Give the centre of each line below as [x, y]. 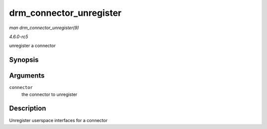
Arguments [27, 76]
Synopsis [24, 60]
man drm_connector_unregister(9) [44, 28]
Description [28, 108]
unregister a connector [32, 46]
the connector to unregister [49, 94]
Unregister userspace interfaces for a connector [58, 120]
